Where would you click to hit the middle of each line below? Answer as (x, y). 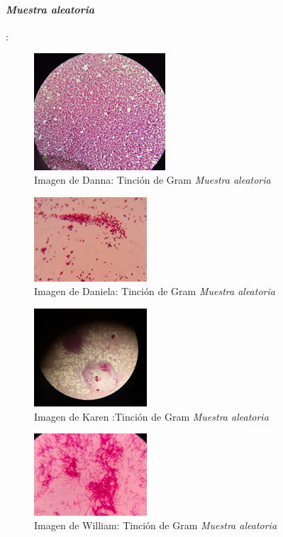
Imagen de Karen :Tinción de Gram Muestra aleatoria (151, 416)
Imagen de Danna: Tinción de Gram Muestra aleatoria (152, 180)
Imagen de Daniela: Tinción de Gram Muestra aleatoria (155, 291)
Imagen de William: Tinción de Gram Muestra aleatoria (156, 525)
